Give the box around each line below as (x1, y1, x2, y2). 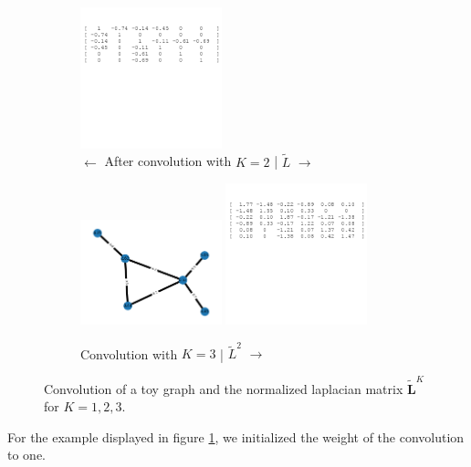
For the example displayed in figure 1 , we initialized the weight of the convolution (7, 427, 465, 446)
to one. (7, 445, 46, 464)
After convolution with (104, 151, 232, 171)
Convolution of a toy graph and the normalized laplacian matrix (44, 379, 403, 398)
